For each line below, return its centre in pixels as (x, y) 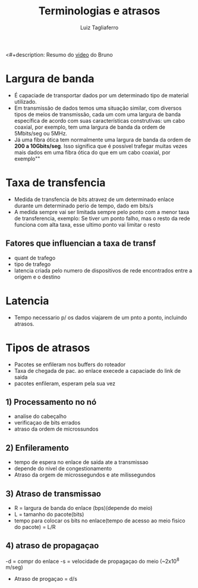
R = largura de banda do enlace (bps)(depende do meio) (83, 507)
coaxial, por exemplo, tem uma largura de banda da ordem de (90, 127)
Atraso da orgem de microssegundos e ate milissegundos (85, 475)
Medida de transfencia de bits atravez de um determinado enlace (94, 199)
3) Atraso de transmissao (54, 493)
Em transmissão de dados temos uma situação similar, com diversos (98, 108)
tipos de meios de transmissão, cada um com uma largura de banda (97, 114)
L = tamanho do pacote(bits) (49, 514)
